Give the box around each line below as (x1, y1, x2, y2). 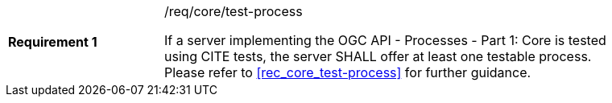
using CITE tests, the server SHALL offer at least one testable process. (164, 48, 592, 64)
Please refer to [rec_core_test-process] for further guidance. (164, 64, 531, 80)
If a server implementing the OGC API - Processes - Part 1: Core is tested (164, 32, 606, 48)
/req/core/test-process (164, 3, 303, 19)
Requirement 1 (8, 34, 97, 50)
